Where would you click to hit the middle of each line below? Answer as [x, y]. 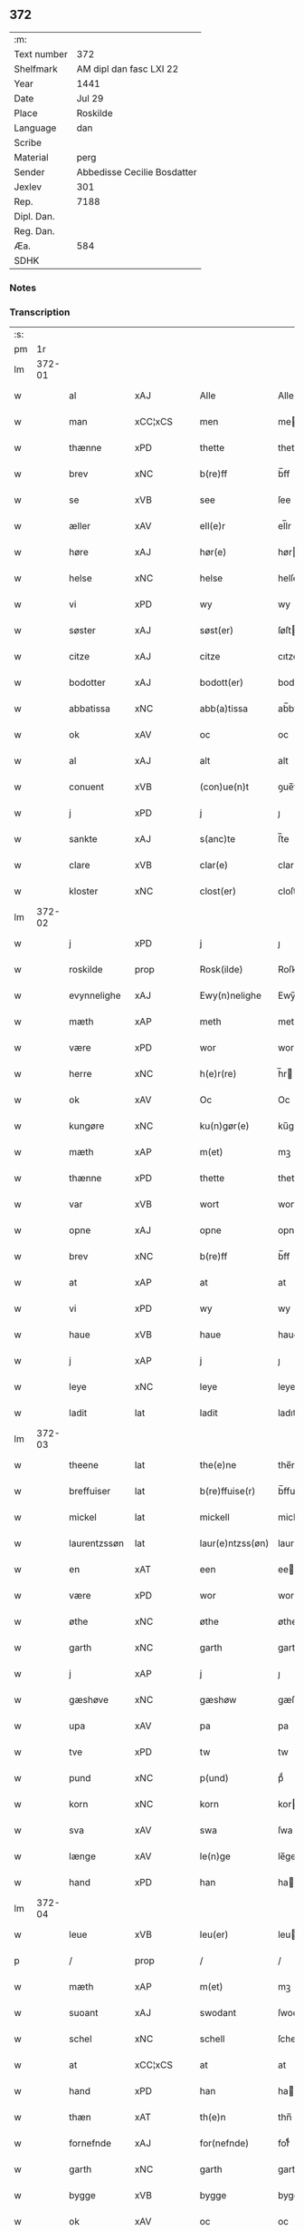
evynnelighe [95, 995]
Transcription [40, 312]
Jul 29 [90, 98]
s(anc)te [218, 839]
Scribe [28, 142]
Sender [29, 171]
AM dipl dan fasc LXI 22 [128, 69]
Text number [41, 54]
